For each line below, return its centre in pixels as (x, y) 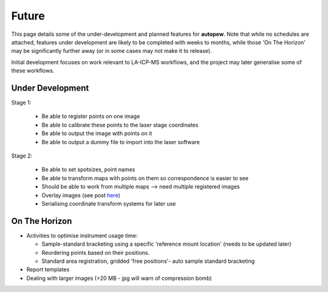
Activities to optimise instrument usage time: (82, 235)
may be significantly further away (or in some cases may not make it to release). (111, 51)
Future (28, 16)
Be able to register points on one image (91, 116)
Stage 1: (21, 103)
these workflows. (33, 71)
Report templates (48, 269)
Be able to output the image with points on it (97, 133)
